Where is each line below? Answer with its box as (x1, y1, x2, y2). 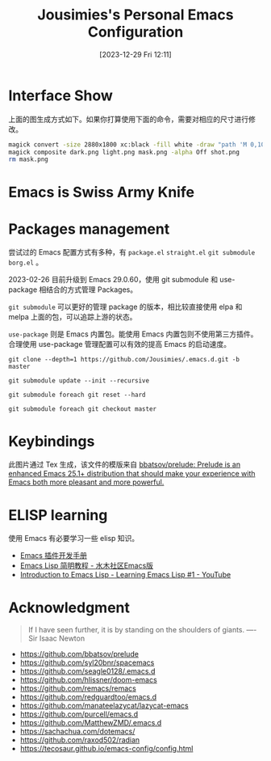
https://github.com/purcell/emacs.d (19, 709, 139, 719)
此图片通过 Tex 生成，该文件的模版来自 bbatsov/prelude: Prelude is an (8, 459, 240, 470)
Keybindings (8, 432, 95, 450)
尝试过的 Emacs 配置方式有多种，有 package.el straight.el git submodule (8, 247, 256, 257)
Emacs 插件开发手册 (19, 551, 87, 560)
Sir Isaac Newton (27, 633, 85, 644)
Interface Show (8, 87, 113, 104)
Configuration (87, 23, 184, 41)
